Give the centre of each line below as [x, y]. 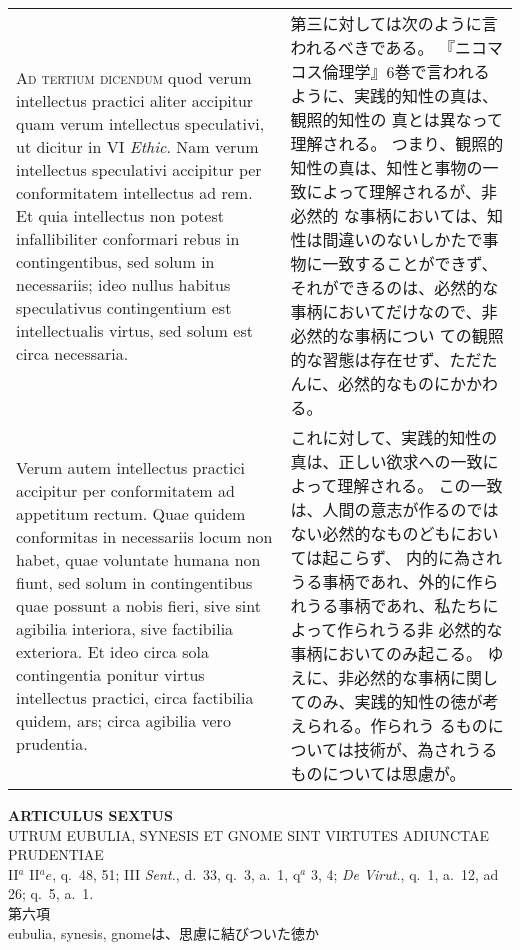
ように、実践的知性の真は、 [394, 95]
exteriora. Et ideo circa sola [112, 651]
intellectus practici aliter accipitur [135, 100]
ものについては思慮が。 [378, 773]
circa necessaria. [72, 353]
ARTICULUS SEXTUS [90, 815]
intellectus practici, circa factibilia [135, 697]
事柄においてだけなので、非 [394, 311]
